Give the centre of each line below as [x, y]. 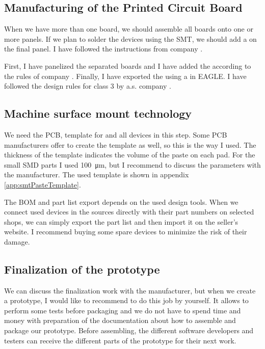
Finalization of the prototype [82, 269]
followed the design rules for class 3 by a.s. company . [88, 86]
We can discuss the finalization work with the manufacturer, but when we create [130, 290]
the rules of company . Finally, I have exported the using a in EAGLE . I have [125, 76]
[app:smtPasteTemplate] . [43, 184]
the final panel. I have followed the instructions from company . [103, 49]
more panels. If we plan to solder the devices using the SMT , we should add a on [130, 38]
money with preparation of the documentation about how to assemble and [120, 320]
